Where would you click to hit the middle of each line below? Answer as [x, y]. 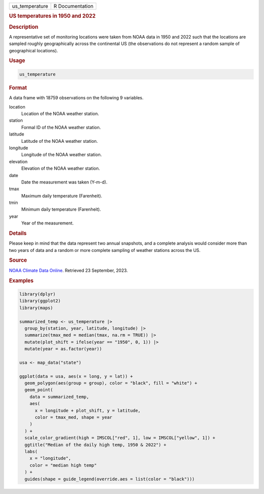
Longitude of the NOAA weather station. [62, 155]
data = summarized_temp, [59, 397]
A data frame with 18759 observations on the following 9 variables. [76, 98]
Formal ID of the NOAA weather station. [61, 127]
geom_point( [39, 390]
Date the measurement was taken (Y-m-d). [64, 182]
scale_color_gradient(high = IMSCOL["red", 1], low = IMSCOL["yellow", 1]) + [120, 438]
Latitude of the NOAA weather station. [60, 141]
